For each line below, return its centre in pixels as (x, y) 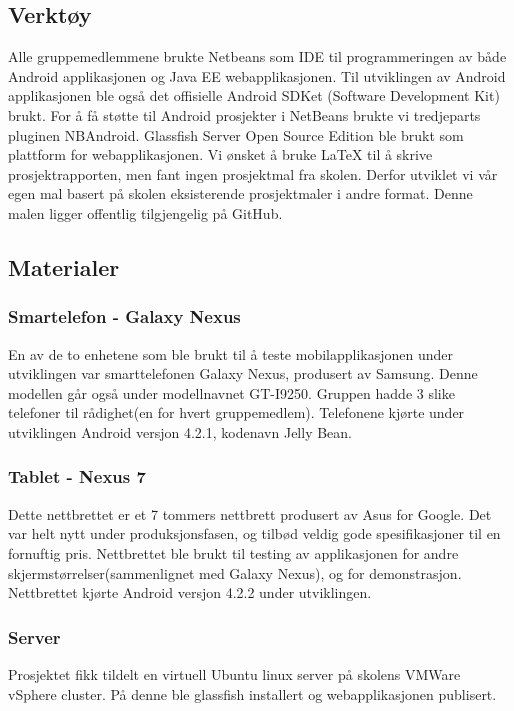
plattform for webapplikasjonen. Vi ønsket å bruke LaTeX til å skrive (220, 154)
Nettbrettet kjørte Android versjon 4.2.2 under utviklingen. (190, 592)
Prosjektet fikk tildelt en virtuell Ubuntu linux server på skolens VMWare (234, 673)
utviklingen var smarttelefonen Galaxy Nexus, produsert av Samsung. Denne (243, 373)
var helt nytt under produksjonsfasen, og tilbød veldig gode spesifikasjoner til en (254, 533)
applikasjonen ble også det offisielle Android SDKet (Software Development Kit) (254, 95)
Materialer (64, 266)
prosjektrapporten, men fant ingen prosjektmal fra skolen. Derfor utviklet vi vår (253, 173)
